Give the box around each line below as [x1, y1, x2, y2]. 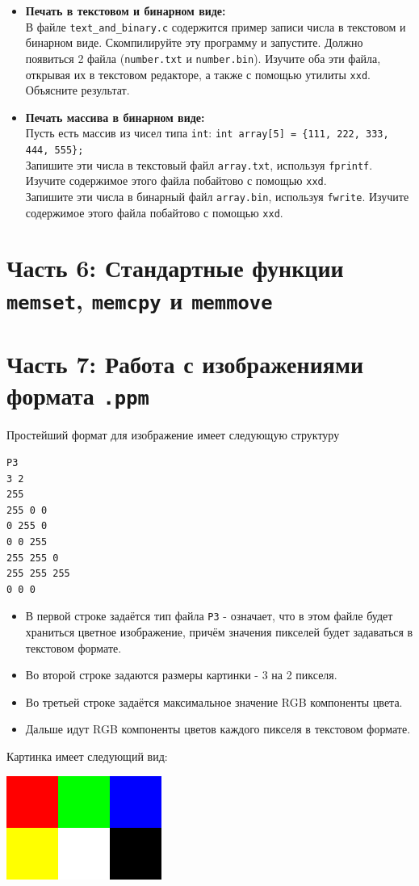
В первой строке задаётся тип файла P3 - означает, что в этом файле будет [25, 607, 393, 624]
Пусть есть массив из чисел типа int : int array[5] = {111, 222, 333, [25, 124, 389, 141]
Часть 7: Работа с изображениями [6, 347, 364, 380]
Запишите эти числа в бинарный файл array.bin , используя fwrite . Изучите [25, 187, 409, 204]
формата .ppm [6, 379, 149, 412]
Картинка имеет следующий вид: [6, 747, 168, 764]
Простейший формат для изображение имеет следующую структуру [6, 426, 340, 443]
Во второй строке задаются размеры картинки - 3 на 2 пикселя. [25, 666, 337, 683]
